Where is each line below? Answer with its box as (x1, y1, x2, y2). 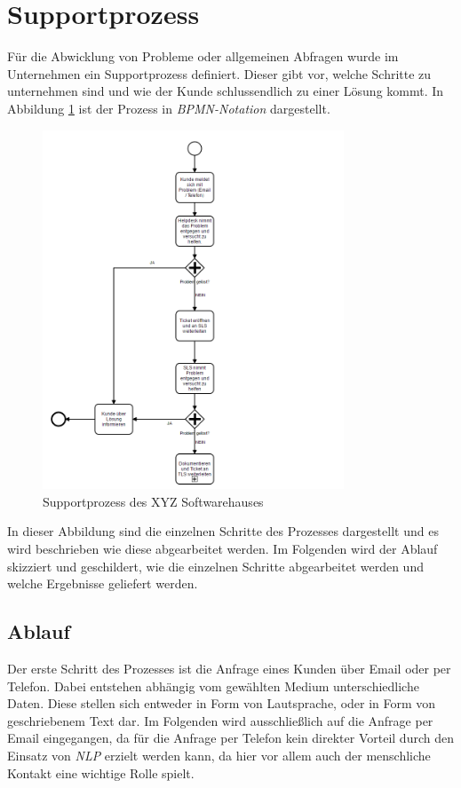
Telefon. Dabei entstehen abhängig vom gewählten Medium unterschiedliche (7, 676, 419, 695)
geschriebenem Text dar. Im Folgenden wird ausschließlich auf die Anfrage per (7, 711, 433, 729)
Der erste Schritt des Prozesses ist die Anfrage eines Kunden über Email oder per (7, 659, 451, 678)
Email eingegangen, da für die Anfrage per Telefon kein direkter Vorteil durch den (7, 729, 454, 747)
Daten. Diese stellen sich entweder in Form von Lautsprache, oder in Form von (7, 694, 436, 713)
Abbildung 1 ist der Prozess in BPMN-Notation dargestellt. (7, 98, 330, 117)
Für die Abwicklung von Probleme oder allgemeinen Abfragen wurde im (7, 47, 399, 66)
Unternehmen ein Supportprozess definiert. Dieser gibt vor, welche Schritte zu (7, 64, 432, 83)
